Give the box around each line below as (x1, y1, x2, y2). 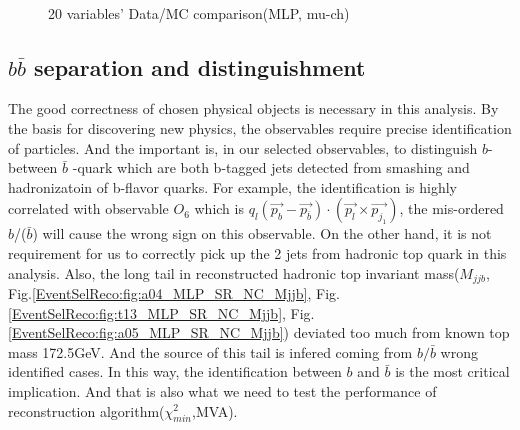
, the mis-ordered (399, 198, 504, 219)
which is (194, 198, 244, 219)
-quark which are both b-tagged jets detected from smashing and (72, 157, 470, 178)
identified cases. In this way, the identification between (8, 361, 342, 382)
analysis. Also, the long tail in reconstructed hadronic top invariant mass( (8, 262, 460, 283)
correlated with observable (8, 198, 169, 219)
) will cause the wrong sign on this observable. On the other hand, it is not (32, 223, 492, 244)
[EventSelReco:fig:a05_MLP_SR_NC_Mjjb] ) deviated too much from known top (8, 322, 510, 343)
